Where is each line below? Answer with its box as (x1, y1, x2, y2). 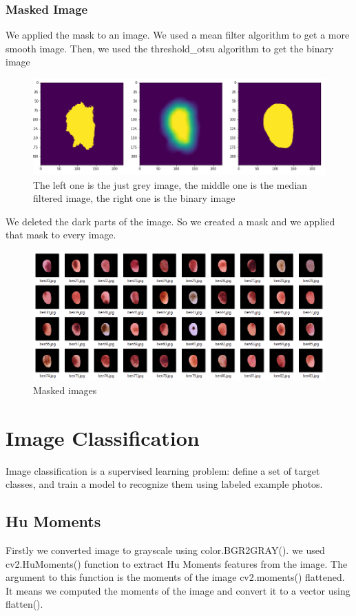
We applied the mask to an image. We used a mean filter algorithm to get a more (6, 28, 350, 42)
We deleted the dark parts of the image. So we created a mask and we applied (6, 214, 335, 228)
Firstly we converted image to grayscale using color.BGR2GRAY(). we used (6, 542, 325, 557)
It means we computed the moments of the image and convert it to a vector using (6, 583, 350, 597)
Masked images (33, 382, 97, 397)
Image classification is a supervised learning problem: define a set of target (6, 463, 320, 478)
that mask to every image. (6, 227, 116, 242)
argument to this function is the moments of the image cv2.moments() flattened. (6, 570, 345, 584)
